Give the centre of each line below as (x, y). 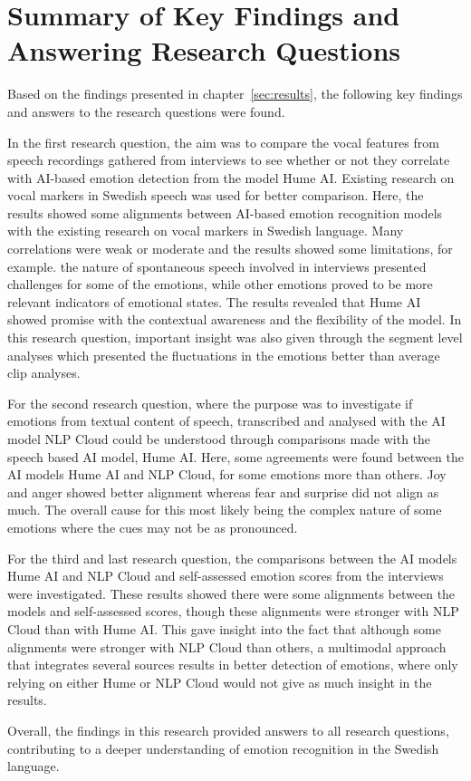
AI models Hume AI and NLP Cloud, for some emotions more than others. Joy (227, 474)
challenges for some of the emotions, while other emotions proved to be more (220, 284)
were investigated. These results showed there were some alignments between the (231, 593)
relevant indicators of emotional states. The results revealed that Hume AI (214, 301)
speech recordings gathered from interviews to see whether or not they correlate (229, 160)
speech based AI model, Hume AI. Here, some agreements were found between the (235, 456)
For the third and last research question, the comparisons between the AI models (232, 558)
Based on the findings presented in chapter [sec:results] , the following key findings (235, 94)
